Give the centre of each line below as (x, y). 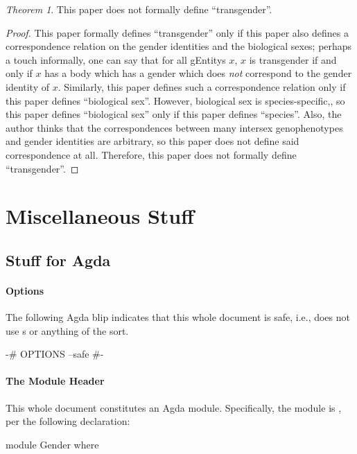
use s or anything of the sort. (67, 330)
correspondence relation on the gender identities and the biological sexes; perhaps (179, 46)
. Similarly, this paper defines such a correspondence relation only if (202, 86)
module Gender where (52, 444)
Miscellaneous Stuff (100, 216)
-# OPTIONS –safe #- (55, 354)
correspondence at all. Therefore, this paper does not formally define (151, 154)
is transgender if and (293, 59)
